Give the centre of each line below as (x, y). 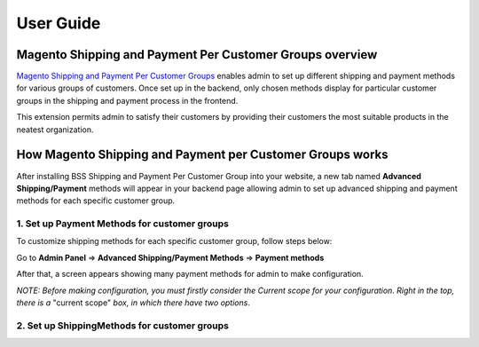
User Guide (59, 23)
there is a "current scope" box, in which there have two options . (133, 303)
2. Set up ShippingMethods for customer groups (123, 326)
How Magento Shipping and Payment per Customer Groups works (202, 155)
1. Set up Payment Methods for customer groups (123, 224)
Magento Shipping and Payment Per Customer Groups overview (197, 55)
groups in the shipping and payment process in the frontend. (127, 100)
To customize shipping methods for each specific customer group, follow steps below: (174, 241)
